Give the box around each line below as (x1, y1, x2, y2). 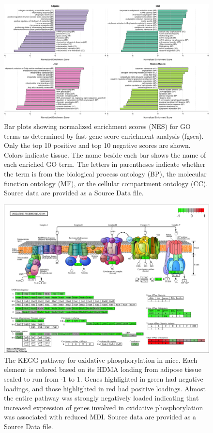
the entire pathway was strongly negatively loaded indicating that (4, 393, 199, 403)
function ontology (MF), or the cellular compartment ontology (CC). (4, 178, 208, 188)
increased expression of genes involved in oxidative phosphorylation (4, 402, 203, 412)
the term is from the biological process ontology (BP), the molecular (4, 169, 207, 179)
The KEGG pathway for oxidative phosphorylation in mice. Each (4, 354, 198, 365)
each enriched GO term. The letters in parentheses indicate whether (4, 159, 206, 169)
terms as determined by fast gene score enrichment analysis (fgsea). (4, 130, 204, 141)
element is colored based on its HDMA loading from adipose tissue (4, 364, 201, 374)
